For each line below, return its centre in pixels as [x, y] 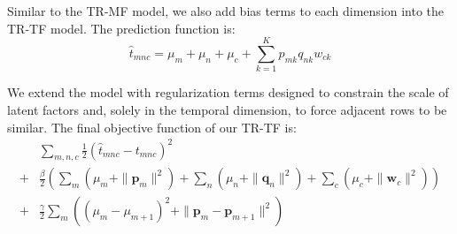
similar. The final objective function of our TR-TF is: [152, 127]
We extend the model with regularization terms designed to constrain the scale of [228, 92]
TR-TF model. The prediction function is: [121, 28]
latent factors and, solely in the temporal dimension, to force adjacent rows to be [227, 109]
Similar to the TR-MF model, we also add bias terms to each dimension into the [226, 11]
